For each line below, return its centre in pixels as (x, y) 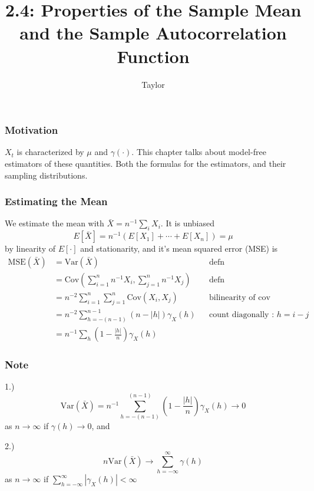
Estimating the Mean (56, 201)
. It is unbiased (188, 223)
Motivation (32, 130)
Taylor (153, 84)
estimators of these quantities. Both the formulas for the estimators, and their (146, 163)
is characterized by (50, 152)
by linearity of (30, 248)
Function (153, 56)
